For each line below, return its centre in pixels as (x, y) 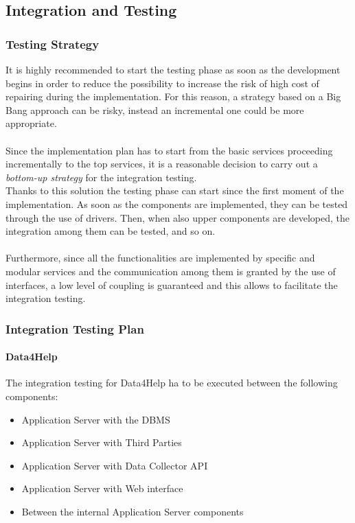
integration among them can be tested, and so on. (111, 231)
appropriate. (31, 123)
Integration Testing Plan (75, 328)
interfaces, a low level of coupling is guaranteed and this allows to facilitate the (172, 284)
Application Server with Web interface (102, 488)
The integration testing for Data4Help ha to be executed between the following (172, 383)
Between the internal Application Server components (133, 511)
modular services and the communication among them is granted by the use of (171, 271)
